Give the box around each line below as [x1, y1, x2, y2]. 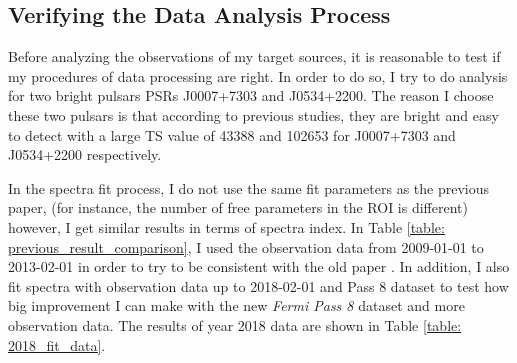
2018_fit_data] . [8, 334, 106, 355]
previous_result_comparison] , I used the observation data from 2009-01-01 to [8, 236, 484, 257]
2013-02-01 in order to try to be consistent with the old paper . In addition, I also [8, 256, 510, 277]
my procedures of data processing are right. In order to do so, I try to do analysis [8, 65, 508, 86]
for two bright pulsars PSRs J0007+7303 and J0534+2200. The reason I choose [8, 85, 494, 106]
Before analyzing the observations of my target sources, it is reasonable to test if [8, 46, 501, 67]
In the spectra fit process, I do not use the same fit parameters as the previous [8, 177, 490, 198]
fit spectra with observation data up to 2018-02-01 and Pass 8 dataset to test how [8, 275, 509, 296]
